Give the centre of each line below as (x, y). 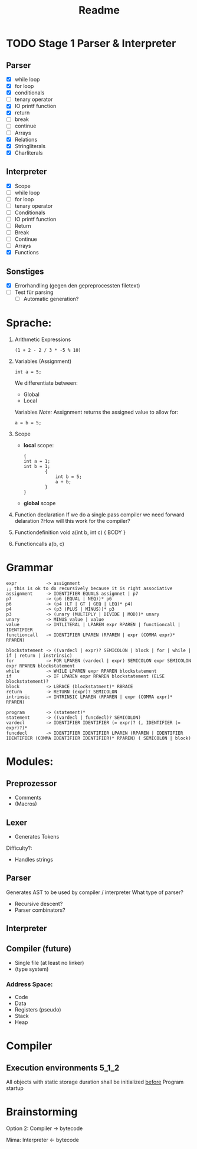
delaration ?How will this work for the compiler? (73, 521)
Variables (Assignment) (43, 361)
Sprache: (29, 323)
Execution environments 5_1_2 (63, 1068)
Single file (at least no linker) (49, 963)
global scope (40, 503)
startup (15, 1088)
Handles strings (34, 859)
